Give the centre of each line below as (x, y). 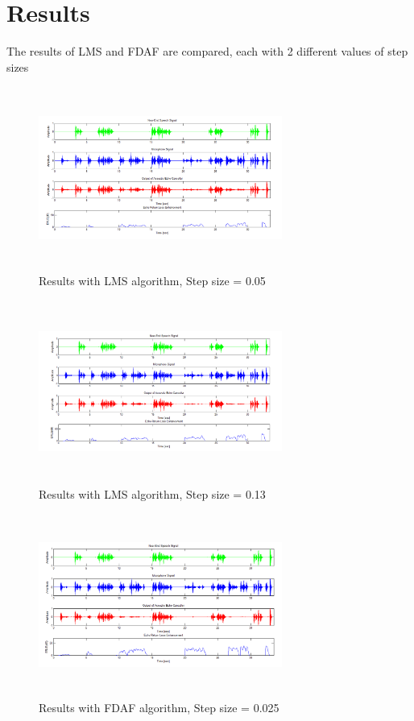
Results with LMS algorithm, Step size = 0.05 (152, 280)
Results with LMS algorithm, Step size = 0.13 (152, 493)
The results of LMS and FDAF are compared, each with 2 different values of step (207, 51)
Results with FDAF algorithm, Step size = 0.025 (159, 707)
